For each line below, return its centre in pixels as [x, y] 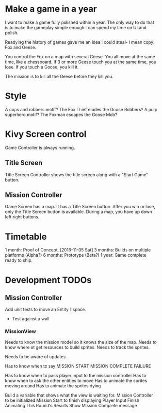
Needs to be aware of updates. [36, 356]
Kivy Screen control [46, 134]
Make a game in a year [51, 9]
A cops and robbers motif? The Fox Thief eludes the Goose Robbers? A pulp [81, 109]
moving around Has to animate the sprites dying [53, 386]
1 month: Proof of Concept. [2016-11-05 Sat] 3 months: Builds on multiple [78, 250]
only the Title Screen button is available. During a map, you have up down [79, 212]
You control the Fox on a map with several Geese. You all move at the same [80, 56]
